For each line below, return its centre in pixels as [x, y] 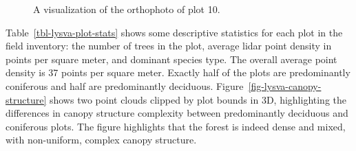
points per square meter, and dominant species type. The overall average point [171, 59]
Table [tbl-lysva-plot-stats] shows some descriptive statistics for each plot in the [174, 32]
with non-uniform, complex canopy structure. [101, 140]
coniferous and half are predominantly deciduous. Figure [125, 85]
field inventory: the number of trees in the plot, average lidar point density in [169, 46]
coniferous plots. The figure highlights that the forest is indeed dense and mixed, [176, 126]
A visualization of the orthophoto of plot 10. [127, 9]
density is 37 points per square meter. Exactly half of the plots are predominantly [178, 72]
